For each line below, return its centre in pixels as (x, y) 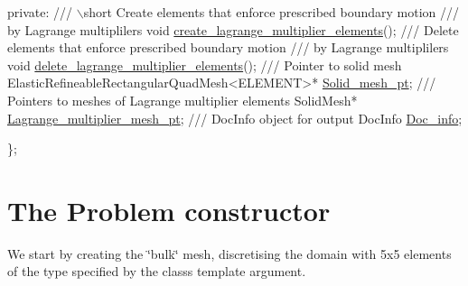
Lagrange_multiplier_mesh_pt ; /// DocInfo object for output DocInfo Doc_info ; (235, 118)
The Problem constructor (169, 210)
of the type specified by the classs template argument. (157, 271)
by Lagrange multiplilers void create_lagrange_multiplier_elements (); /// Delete (233, 29)
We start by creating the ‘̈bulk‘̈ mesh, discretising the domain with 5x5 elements (229, 253)
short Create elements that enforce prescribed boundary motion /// (271, 12)
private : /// (40, 12)
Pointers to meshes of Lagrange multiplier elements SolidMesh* (183, 100)
